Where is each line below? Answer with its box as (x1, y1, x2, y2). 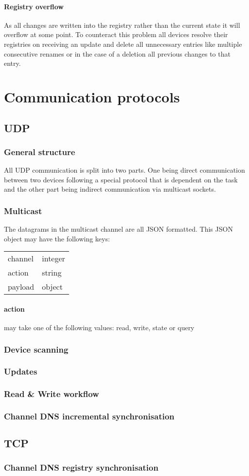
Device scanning (4, 343, 69, 355)
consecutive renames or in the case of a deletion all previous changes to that (4, 48, 231, 59)
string (42, 267, 62, 278)
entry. (4, 58, 21, 68)
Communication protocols (4, 86, 180, 106)
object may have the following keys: (4, 233, 110, 243)
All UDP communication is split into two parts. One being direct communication (4, 165, 245, 175)
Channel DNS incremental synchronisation (4, 410, 175, 422)
